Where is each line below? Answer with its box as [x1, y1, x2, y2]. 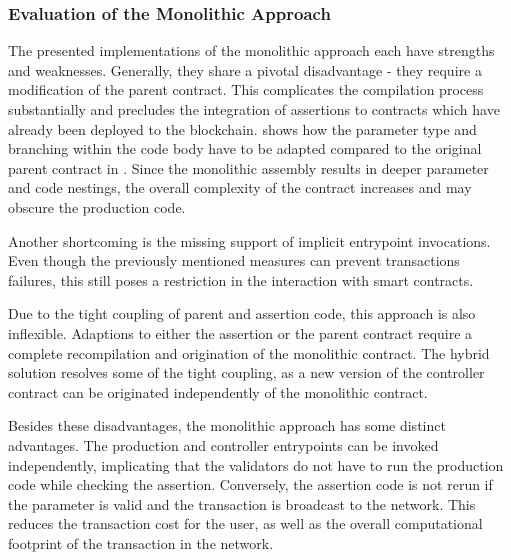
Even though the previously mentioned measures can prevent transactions [8, 250, 460, 271]
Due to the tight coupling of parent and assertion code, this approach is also [8, 303, 476, 324]
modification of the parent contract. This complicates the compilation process [8, 79, 484, 100]
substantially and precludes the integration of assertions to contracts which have [8, 99, 500, 119]
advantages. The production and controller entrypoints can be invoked [8, 434, 439, 455]
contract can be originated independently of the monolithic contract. [8, 381, 428, 402]
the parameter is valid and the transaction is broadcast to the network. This [8, 493, 476, 514]
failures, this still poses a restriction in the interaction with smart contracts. [8, 269, 474, 290]
